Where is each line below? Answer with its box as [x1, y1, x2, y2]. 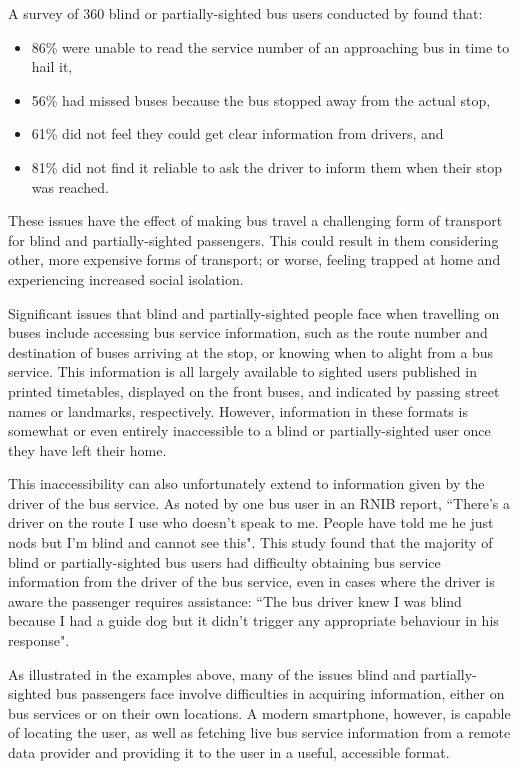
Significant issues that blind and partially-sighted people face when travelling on [8, 302, 500, 323]
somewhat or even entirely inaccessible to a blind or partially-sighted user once [8, 420, 491, 441]
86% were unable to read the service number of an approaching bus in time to [31, 36, 510, 57]
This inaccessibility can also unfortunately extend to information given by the [8, 473, 485, 494]
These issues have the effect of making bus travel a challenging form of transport [8, 210, 503, 231]
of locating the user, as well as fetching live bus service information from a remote [8, 722, 511, 743]
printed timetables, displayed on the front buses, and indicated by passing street [8, 380, 500, 401]
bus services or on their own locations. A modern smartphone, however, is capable [8, 702, 511, 723]
